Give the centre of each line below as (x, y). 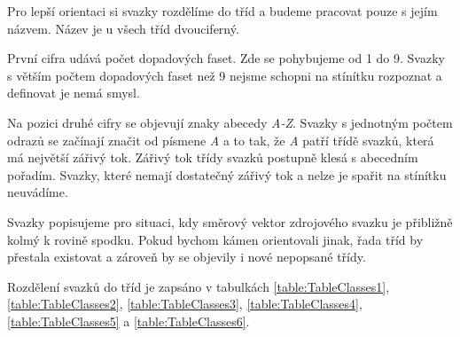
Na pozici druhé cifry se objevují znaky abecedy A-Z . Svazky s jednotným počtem (230, 122)
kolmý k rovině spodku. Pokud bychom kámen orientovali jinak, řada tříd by (215, 239)
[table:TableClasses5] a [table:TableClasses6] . (129, 321)
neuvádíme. (38, 192)
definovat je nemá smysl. (74, 93)
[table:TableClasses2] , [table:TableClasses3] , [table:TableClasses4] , (185, 304)
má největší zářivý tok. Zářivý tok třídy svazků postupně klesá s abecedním (213, 157)
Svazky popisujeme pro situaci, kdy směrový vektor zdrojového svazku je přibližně (230, 221)
